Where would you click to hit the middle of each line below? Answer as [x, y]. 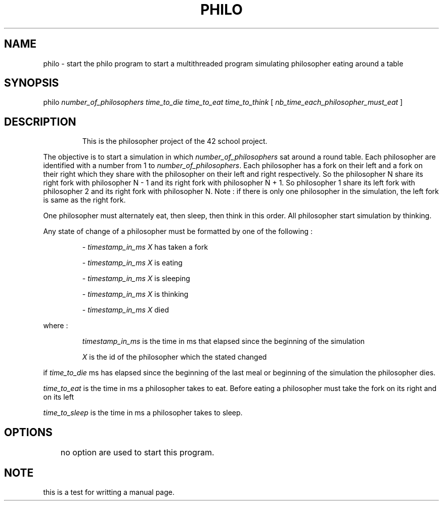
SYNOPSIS [32, 83]
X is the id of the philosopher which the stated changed [174, 357]
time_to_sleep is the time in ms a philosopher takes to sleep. [143, 413]
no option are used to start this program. [137, 453]
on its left [58, 397]
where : [56, 326]
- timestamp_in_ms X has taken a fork [145, 247]
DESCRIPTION [40, 122]
